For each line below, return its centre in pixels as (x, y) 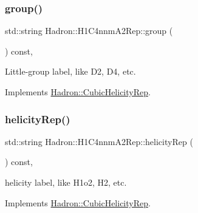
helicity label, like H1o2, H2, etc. (66, 182)
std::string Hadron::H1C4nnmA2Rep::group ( (89, 31)
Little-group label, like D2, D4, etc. (70, 71)
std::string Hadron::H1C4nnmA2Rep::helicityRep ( (99, 141)
